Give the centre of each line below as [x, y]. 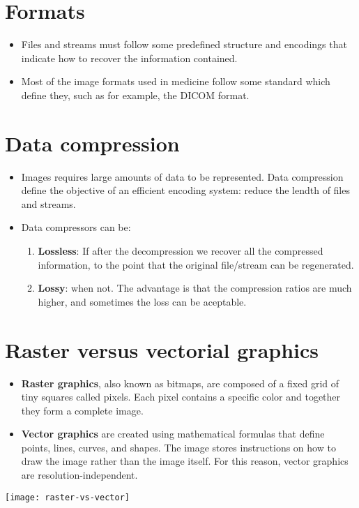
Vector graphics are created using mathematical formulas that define [173, 434]
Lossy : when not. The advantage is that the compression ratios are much [195, 288]
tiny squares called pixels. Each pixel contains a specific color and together [181, 397]
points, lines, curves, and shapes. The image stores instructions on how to [178, 447]
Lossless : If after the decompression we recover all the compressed [181, 251]
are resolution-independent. [79, 475]
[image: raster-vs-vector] [67, 497]
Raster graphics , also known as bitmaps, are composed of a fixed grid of [180, 383]
